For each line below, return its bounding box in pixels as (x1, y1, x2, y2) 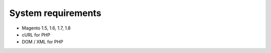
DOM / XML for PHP (22, 39, 64, 45)
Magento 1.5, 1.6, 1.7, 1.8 (22, 25, 71, 31)
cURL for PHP (22, 31, 50, 37)
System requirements (9, 7, 101, 18)
